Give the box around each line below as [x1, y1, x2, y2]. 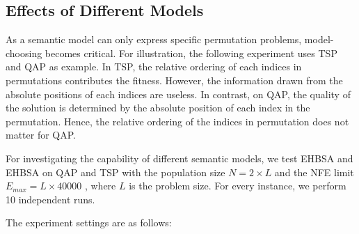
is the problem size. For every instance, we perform [129, 178, 346, 193]
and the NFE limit [274, 164, 354, 179]
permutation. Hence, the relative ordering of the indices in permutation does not [6, 114, 349, 128]
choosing [6, 45, 42, 60]
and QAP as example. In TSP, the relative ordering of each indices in [6, 59, 302, 74]
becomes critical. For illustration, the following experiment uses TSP [45, 45, 337, 60]
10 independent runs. [6, 192, 95, 206]
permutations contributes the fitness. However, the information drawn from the [6, 72, 343, 87]
